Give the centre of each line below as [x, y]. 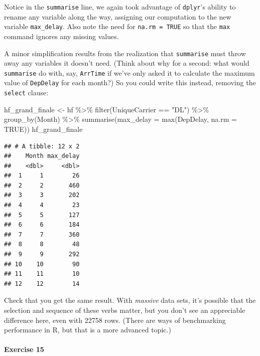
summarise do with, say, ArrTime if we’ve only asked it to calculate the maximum [129, 72]
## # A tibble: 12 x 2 [42, 146]
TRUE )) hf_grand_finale [43, 129]
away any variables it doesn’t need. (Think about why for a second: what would [127, 63]
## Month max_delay [42, 156]
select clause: [26, 93]
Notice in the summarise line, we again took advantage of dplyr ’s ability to [120, 7]
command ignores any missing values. [61, 36]
